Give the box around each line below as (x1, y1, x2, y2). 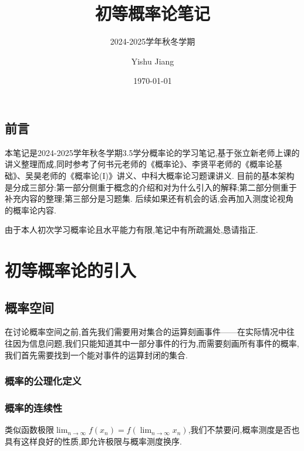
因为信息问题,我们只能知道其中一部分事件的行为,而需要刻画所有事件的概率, (12, 337, 299, 350)
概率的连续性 (5, 401, 63, 415)
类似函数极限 (5, 423, 54, 436)
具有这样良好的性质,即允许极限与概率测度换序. (5, 435, 182, 447)
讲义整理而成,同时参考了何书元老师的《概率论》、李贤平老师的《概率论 (5, 158, 274, 170)
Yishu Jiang (131, 55, 174, 67)
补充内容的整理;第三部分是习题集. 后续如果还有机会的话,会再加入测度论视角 (5, 192, 294, 205)
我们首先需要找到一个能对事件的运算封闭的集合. (5, 348, 188, 361)
